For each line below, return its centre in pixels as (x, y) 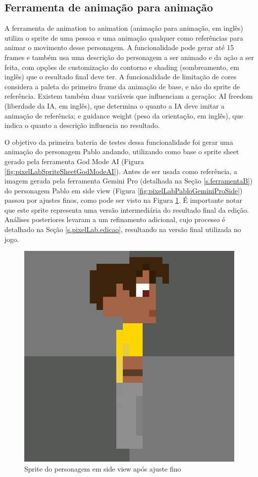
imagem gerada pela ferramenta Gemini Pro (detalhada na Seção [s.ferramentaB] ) (129, 181)
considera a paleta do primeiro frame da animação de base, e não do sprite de (122, 86)
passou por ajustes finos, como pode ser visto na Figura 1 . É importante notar (123, 200)
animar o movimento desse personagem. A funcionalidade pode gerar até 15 (119, 47)
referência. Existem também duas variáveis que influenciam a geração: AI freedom (129, 96)
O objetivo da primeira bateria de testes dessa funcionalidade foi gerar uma (119, 142)
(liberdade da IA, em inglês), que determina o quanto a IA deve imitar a (115, 105)
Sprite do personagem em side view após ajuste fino (103, 468)
